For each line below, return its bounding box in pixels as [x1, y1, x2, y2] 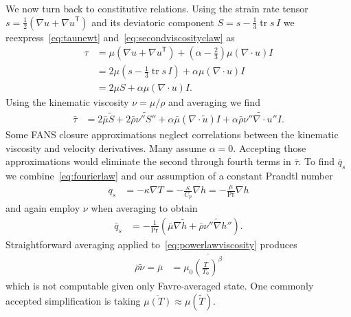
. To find [298, 154, 335, 168]
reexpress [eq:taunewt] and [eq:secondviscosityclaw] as [5, 30, 235, 44]
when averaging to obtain [91, 201, 198, 215]
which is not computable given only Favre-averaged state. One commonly [5, 278, 314, 293]
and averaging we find [168, 95, 260, 109]
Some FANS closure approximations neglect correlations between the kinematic [5, 127, 339, 142]
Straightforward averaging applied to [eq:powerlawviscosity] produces [5, 237, 297, 251]
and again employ [5, 201, 80, 215]
